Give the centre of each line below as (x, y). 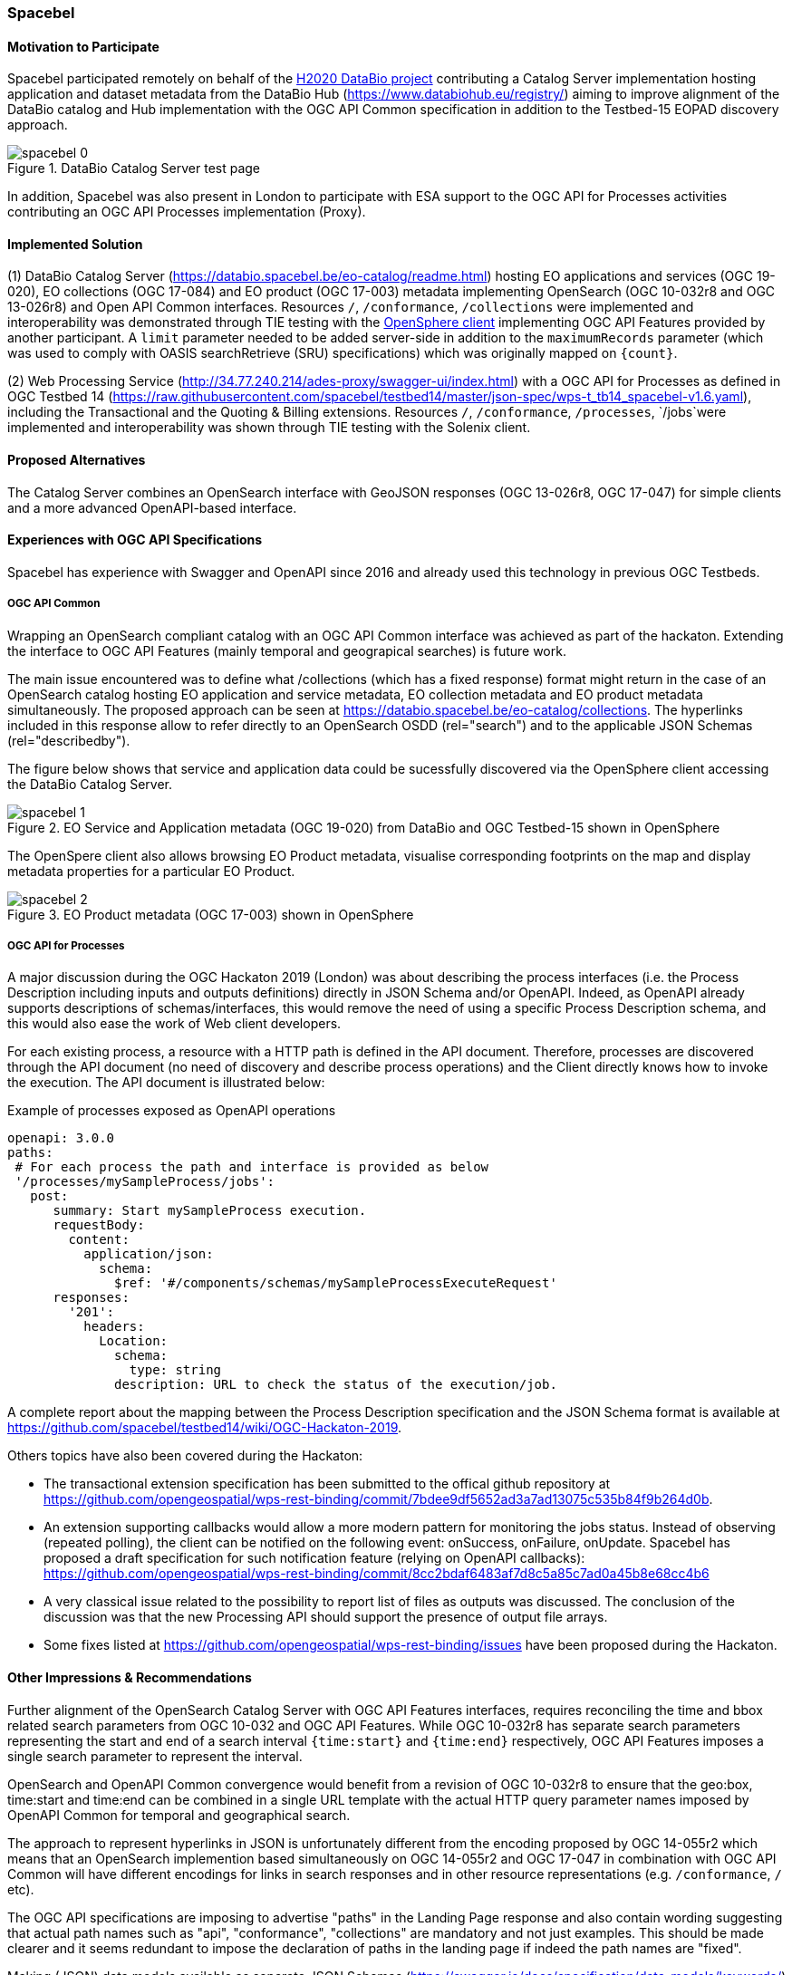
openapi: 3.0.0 (61, 1138)
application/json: (149, 1254)
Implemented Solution (75, 244)
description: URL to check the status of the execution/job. (336, 1385)
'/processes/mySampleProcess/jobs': (145, 1182)
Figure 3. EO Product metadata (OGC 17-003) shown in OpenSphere (211, 914)
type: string (175, 1370)
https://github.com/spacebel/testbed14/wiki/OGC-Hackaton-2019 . (205, 1428)
